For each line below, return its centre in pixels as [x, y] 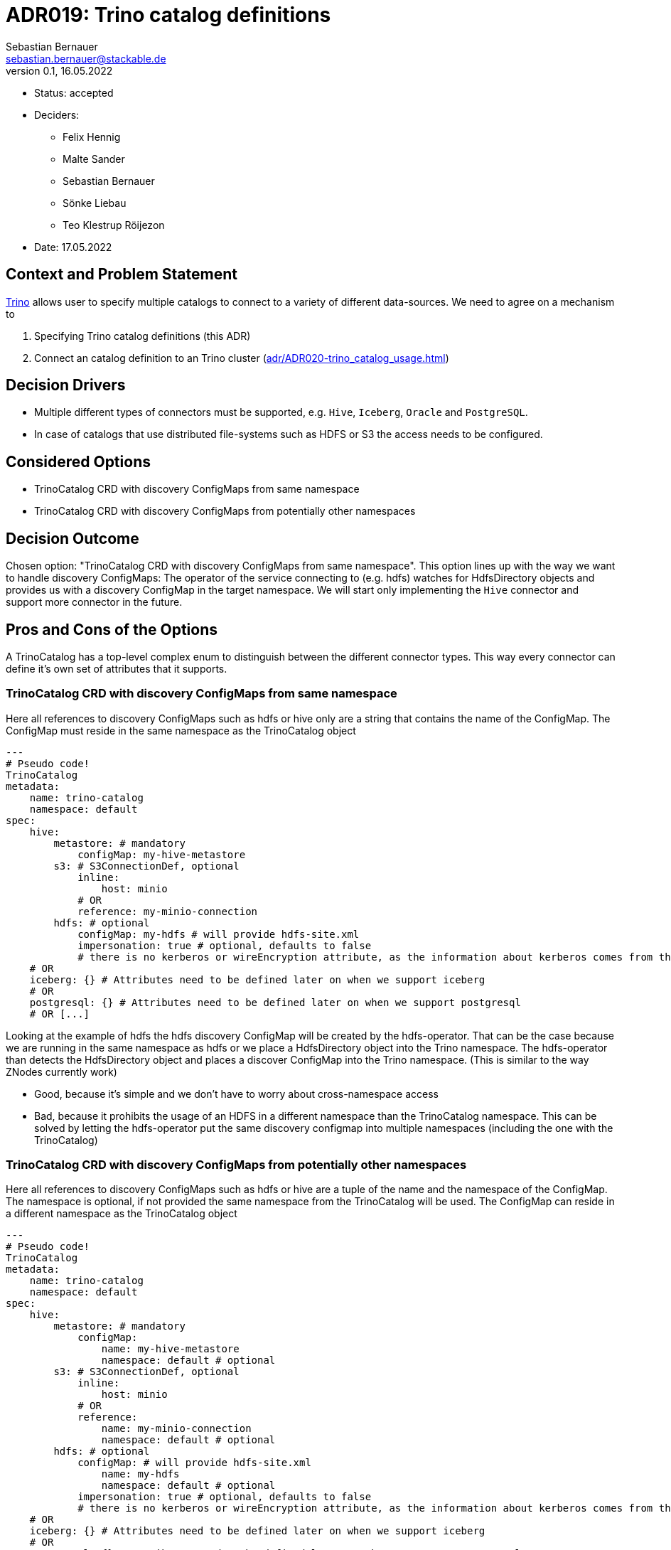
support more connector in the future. [94, 602]
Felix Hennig [92, 137]
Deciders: [57, 114]
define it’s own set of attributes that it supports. [117, 668]
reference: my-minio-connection [168, 911]
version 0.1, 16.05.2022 [59, 70]
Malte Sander [94, 159]
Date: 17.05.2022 [73, 247]
